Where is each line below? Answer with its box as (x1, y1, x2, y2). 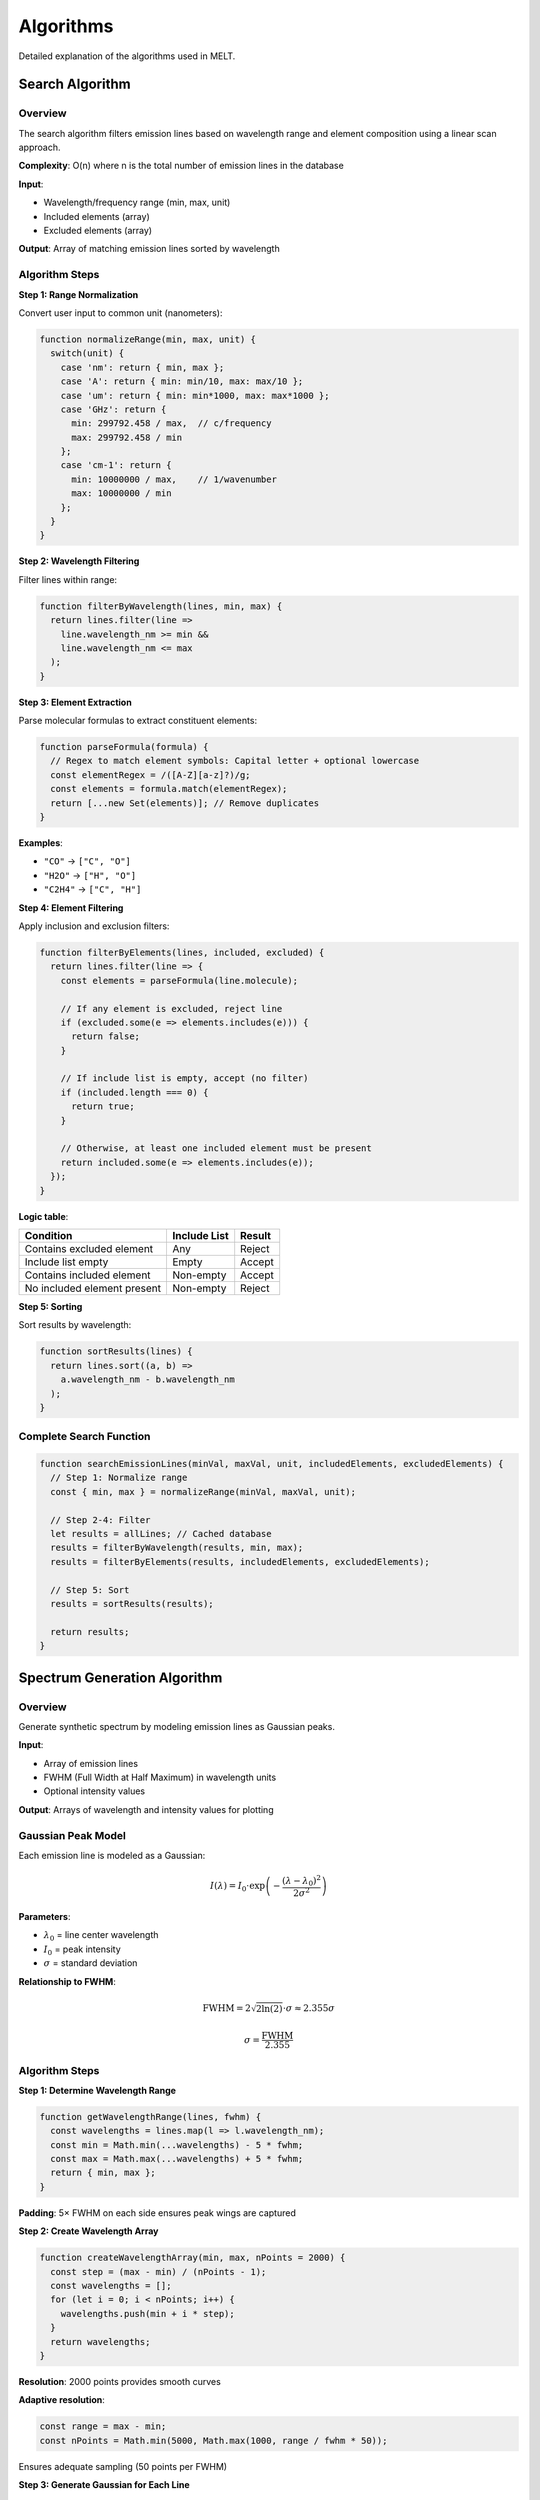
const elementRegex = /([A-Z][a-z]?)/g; (50, 769, 251, 780)
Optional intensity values (43, 1785, 145, 1797)
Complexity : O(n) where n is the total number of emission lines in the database (18, 160, 344, 172)
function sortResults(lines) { (39, 1346, 194, 1357)
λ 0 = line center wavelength (43, 1929, 159, 1944)
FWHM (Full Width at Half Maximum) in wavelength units (43, 1771, 277, 1784)
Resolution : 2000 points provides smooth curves (18, 2375, 222, 2387)
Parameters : (18, 1911, 71, 1923)
